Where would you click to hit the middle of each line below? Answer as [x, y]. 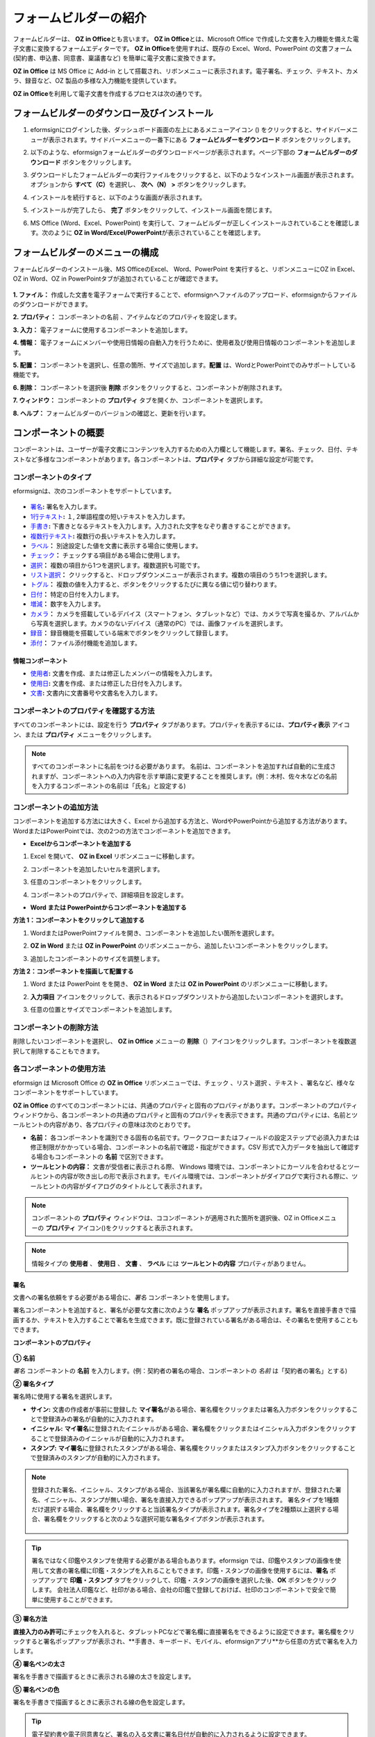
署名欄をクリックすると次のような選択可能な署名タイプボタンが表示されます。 [156, 1519]
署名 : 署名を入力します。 [65, 507]
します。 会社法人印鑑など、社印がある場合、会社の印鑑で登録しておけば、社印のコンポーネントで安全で [181, 1590]
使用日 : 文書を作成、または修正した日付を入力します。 [108, 683]
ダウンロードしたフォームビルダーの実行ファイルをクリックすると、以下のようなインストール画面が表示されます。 [194, 174]
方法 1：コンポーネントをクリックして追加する [79, 920]
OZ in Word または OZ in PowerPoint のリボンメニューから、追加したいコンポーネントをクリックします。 [181, 946]
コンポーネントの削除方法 [56, 1027]
